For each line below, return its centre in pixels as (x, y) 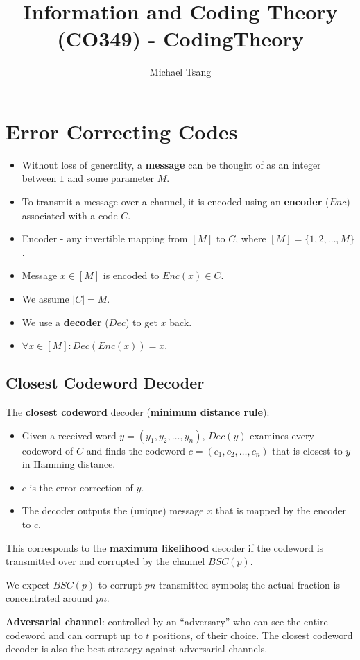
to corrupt (120, 584)
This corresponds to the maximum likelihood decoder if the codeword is (165, 547)
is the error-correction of (81, 487)
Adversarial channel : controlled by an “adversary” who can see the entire (167, 621)
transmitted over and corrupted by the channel (105, 561)
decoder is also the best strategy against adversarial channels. (137, 649)
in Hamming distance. (69, 464)
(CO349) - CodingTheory (180, 39)
